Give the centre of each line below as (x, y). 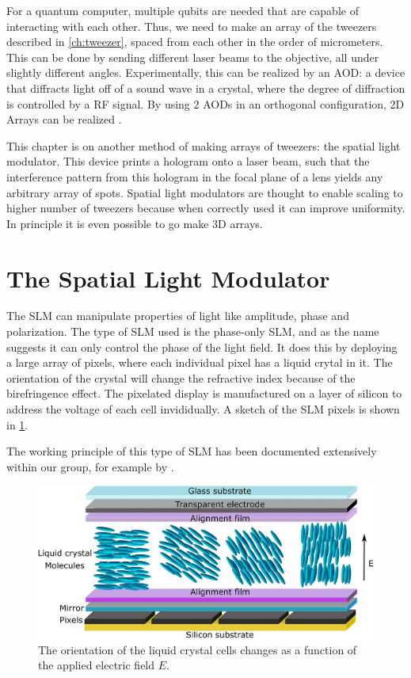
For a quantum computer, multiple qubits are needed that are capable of (183, 10)
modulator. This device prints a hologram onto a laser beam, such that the (188, 161)
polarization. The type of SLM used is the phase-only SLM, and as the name (193, 331)
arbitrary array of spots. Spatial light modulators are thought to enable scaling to (205, 192)
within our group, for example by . (90, 466)
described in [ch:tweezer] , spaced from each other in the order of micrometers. (195, 42)
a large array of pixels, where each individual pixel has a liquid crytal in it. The (200, 362)
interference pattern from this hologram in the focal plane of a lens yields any (195, 176)
